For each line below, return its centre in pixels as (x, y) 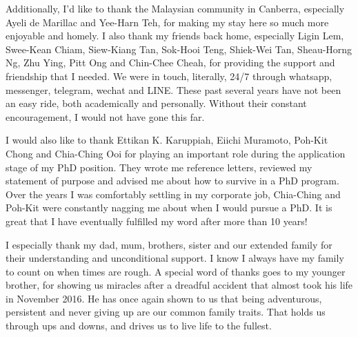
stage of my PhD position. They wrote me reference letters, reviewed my (159, 167)
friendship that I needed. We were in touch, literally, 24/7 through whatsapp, (169, 76)
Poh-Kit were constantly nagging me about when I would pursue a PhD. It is (169, 208)
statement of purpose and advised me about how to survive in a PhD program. (172, 181)
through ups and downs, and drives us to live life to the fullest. (139, 326)
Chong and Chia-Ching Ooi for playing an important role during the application (176, 153)
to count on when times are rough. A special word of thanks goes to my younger (176, 271)
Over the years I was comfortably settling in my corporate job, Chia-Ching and (173, 194)
